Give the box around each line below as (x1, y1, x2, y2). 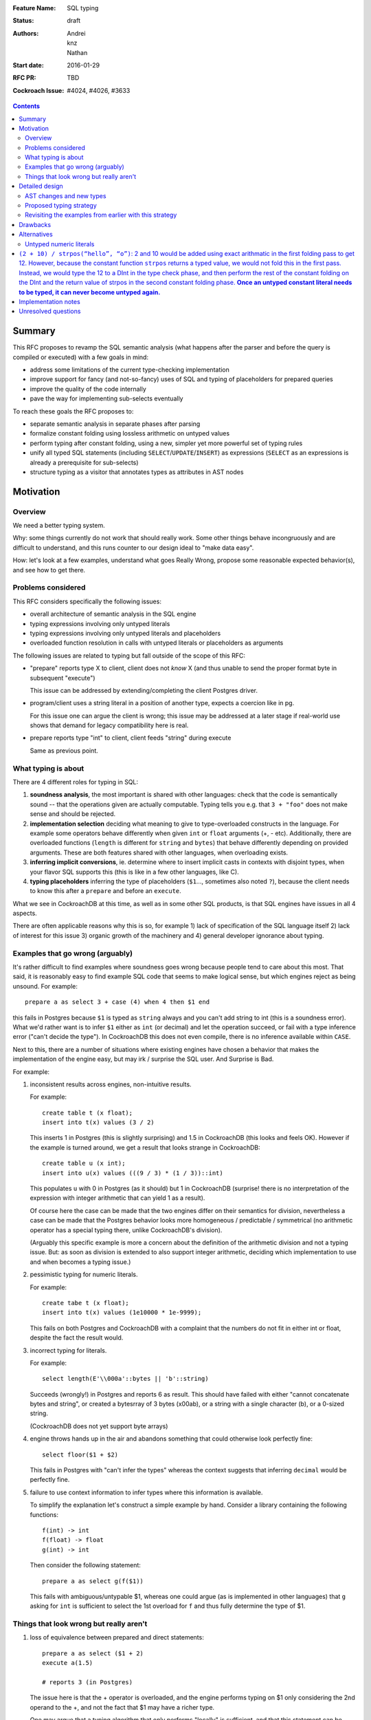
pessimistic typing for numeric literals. (30, 1270, 138, 1279)
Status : (12, 17, 34, 25)
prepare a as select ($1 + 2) (42, 1649, 144, 1657)
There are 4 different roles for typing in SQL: (12, 778, 139, 786)
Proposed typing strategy (25, 202, 98, 210)
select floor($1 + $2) (42, 1450, 119, 1459)
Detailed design (19, 182, 63, 191)
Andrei (67, 29, 86, 37)
